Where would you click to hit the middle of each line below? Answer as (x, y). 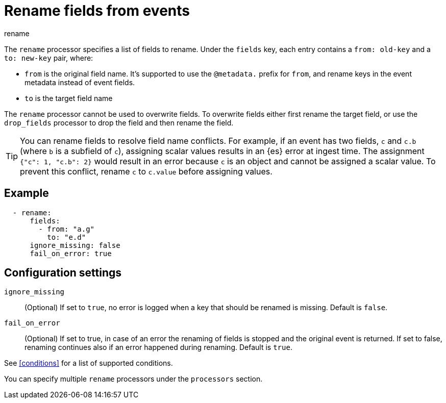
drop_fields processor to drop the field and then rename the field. (119, 122)
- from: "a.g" (67, 229)
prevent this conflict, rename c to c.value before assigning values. (146, 171)
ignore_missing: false (75, 245)
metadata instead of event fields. (80, 82)
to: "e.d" (67, 237)
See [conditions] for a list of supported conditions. (89, 363)
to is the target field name (69, 98)
